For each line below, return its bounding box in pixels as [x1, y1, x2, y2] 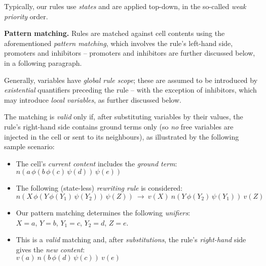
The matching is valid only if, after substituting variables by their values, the [4, 111, 243, 122]
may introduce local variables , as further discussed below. [4, 94, 181, 105]
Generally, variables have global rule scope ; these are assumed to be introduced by [4, 74, 258, 85]
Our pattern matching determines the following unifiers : [16, 207, 191, 217]
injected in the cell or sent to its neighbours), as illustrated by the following [4, 131, 239, 142]
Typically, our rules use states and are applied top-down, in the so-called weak [4, 1, 246, 11]
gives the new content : [16, 244, 85, 254]
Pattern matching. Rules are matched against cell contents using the [4, 28, 225, 38]
